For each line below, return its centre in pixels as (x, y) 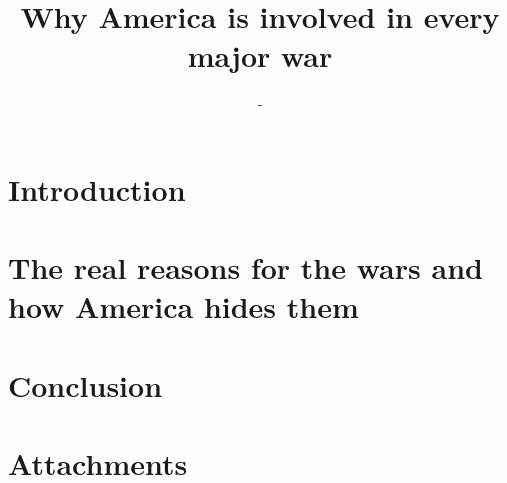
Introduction (97, 188)
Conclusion (85, 384)
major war (260, 55)
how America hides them (183, 306)
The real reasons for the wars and (245, 267)
